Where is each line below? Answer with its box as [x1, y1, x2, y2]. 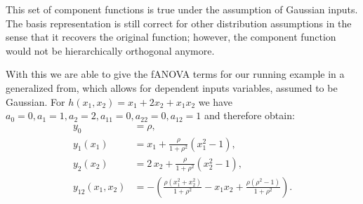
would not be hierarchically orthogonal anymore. [6, 43, 215, 57]
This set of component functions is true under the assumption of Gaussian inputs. [6, 2, 358, 16]
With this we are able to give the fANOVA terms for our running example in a [6, 67, 345, 81]
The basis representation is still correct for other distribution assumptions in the [6, 15, 352, 30]
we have [198, 94, 232, 109]
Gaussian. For [6, 94, 65, 109]
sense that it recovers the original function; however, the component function [6, 29, 336, 44]
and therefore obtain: [204, 108, 295, 123]
